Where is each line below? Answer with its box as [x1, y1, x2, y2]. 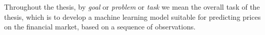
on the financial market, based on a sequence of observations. [4, 21, 196, 32]
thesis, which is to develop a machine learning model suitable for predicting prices [4, 11, 261, 22]
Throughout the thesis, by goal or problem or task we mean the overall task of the [4, 2, 260, 12]
